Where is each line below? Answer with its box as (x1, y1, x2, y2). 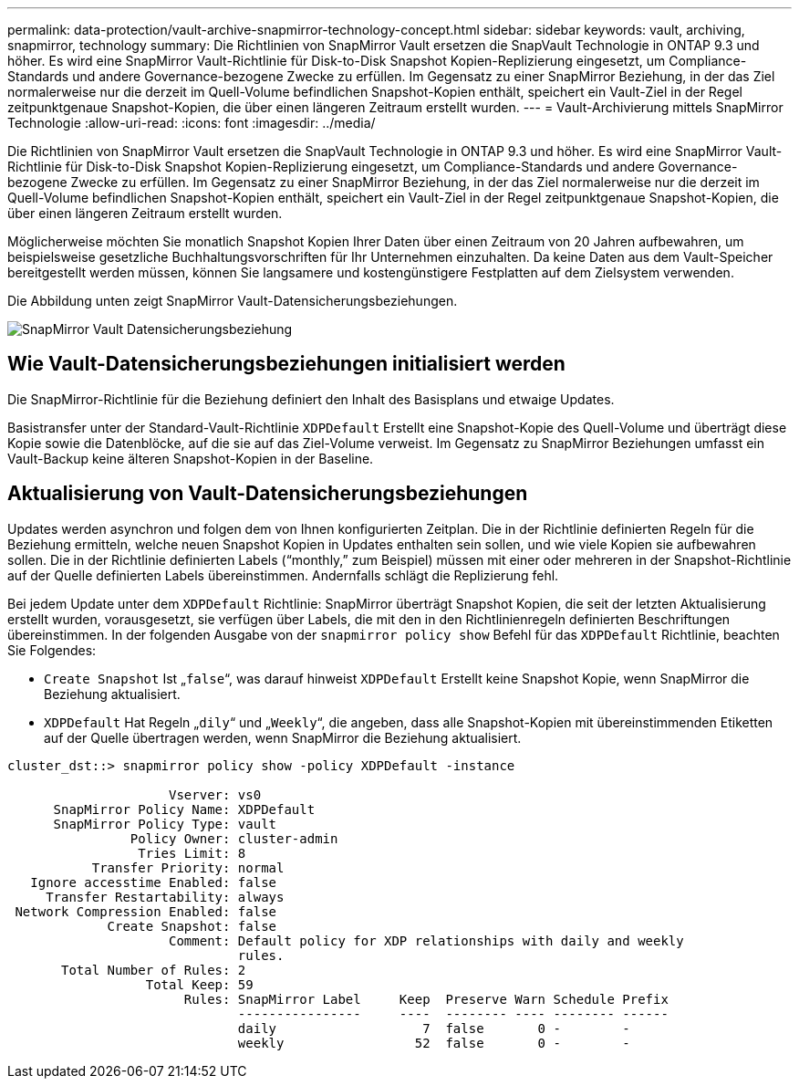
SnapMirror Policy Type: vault (53, 816, 277, 831)
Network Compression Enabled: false (15, 903, 277, 919)
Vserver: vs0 (169, 787, 262, 802)
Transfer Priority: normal (91, 860, 285, 875)
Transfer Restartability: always (46, 889, 285, 904)
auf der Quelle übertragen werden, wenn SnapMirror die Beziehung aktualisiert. (44, 729, 522, 746)
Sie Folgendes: (7, 642, 97, 658)
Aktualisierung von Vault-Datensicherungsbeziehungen (7, 482, 528, 506)
